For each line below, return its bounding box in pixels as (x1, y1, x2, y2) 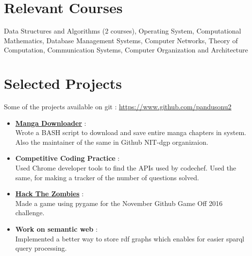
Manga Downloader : (15, 118, 86, 128)
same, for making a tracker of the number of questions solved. (15, 172, 199, 182)
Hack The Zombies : (15, 188, 84, 199)
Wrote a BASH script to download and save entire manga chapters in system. (15, 127, 246, 137)
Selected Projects (4, 73, 122, 93)
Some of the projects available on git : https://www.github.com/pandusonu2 (4, 102, 232, 112)
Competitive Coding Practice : (15, 153, 120, 163)
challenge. (15, 207, 45, 218)
